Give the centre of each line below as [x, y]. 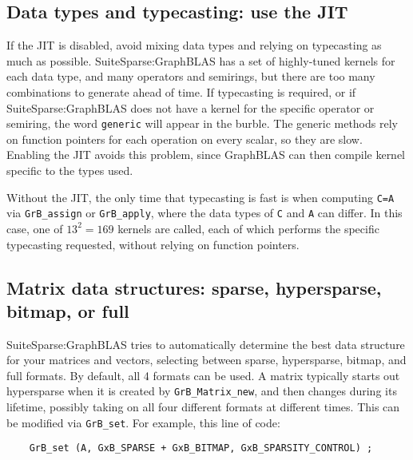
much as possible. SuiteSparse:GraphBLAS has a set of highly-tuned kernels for [201, 60]
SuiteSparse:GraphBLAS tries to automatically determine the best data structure [206, 344]
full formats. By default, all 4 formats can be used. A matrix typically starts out [203, 375]
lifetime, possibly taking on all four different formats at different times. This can [203, 407]
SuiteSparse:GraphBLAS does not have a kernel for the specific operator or [191, 107]
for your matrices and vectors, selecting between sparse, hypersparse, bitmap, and [206, 360]
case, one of [35, 228]
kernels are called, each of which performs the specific [248, 228]
